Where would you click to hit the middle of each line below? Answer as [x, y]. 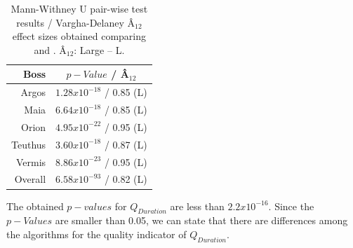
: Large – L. [99, 49]
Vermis [31, 161]
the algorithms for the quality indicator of [96, 234]
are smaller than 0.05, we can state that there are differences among [201, 220]
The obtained [35, 206]
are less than [197, 206]
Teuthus [29, 144]
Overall [30, 179]
